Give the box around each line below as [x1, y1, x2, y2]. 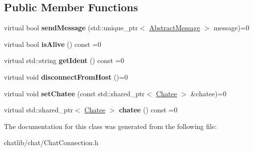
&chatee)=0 [190, 88, 227, 98]
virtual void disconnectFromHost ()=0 [4, 71, 128, 82]
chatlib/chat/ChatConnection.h [4, 137, 98, 148]
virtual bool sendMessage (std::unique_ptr [4, 22, 138, 33]
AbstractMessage [149, 22, 200, 33]
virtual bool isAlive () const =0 [4, 39, 101, 49]
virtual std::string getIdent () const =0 [4, 55, 124, 65]
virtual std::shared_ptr [4, 105, 73, 115]
